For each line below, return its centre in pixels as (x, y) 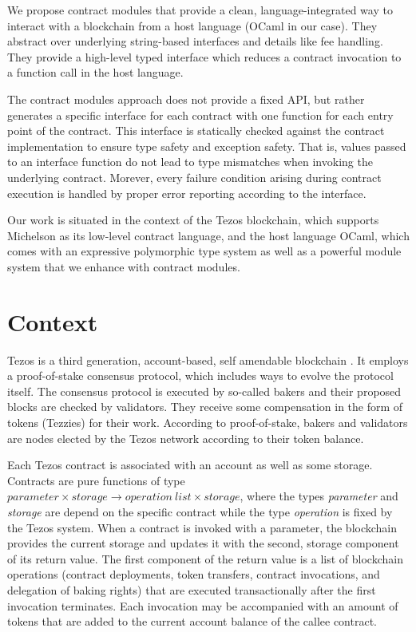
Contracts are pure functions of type (96, 480)
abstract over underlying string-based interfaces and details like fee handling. (195, 41)
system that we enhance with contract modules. (124, 266)
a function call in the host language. (95, 72)
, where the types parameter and (319, 496)
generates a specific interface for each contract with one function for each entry (200, 115)
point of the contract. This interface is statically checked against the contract (196, 130)
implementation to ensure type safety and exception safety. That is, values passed (207, 146)
